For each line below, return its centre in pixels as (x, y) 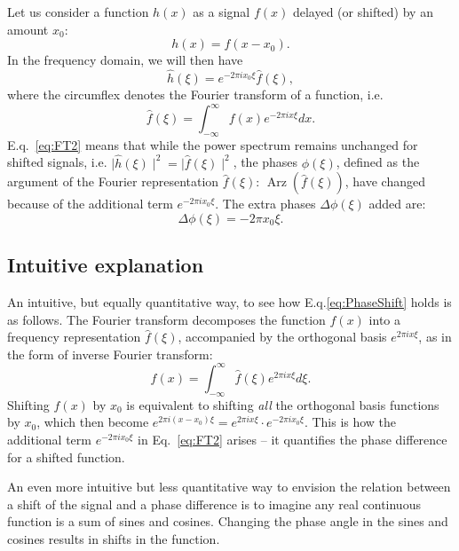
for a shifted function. (66, 457)
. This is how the (350, 422)
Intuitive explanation (106, 265)
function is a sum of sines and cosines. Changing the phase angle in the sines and (228, 521)
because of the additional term (90, 204)
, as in (435, 337)
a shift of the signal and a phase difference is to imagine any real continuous (214, 504)
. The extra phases (265, 204)
